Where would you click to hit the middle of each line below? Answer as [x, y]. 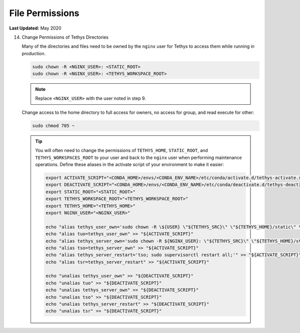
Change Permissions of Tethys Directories [65, 37]
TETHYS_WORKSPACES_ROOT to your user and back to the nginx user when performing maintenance [138, 157]
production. [34, 53]
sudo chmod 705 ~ [53, 126]
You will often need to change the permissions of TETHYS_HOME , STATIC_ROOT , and [122, 150]
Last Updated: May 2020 [35, 28]
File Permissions [44, 13]
